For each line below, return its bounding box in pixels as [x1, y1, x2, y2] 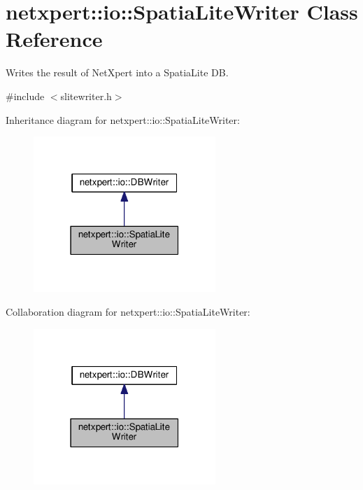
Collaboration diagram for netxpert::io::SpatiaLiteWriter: [6, 304, 250, 318]
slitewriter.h [60, 88, 112, 103]
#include [6, 88, 45, 103]
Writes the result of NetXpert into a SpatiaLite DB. [6, 65, 229, 80]
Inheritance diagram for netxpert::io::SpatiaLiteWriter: [6, 112, 240, 127]
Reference [6, 24, 103, 53]
